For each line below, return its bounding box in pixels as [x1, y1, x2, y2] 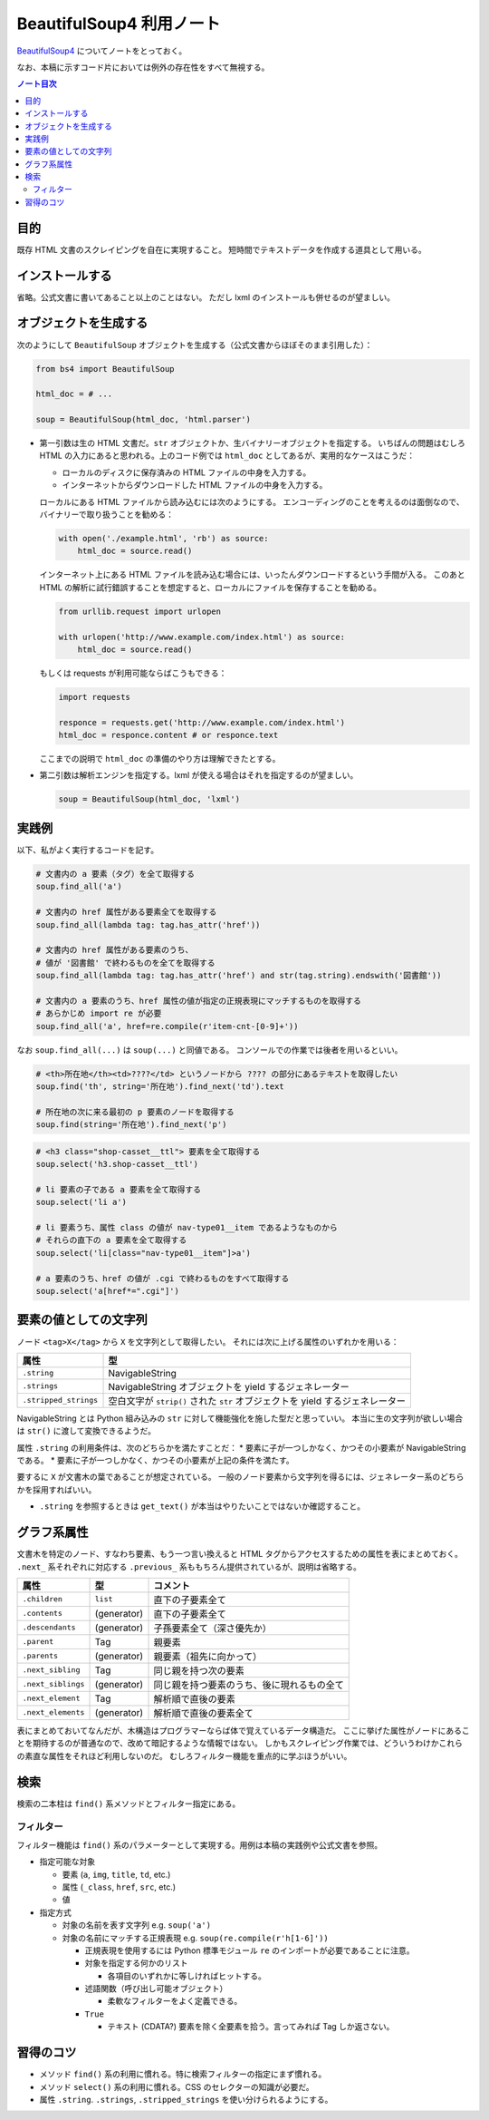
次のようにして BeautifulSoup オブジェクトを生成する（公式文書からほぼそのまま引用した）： [16, 339, 373, 350]
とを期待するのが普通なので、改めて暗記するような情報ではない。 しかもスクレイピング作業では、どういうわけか [16, 1737, 439, 1749]
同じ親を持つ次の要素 [153, 1664, 244, 1677]
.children [22, 1594, 63, 1604]
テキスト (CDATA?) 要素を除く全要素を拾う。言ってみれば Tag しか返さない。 [107, 2021, 395, 2032]
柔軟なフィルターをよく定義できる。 [107, 1996, 243, 2007]
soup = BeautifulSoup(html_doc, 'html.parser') [35, 414, 251, 425]
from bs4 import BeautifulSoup [35, 364, 176, 374]
